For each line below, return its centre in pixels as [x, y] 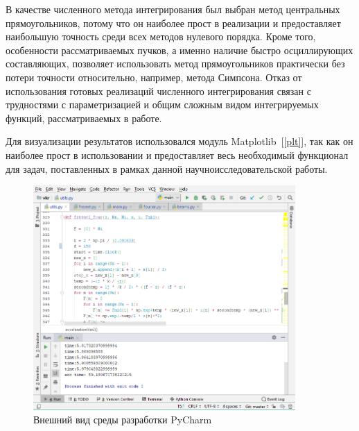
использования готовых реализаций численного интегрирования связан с [158, 91]
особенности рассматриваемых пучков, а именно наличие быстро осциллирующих [179, 50]
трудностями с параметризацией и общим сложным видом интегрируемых [162, 104]
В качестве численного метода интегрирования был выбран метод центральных [173, 9]
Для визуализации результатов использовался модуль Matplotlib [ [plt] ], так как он [179, 141]
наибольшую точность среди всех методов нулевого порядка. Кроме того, [161, 36]
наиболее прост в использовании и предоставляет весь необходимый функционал [177, 154]
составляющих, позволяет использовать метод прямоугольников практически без [175, 64]
